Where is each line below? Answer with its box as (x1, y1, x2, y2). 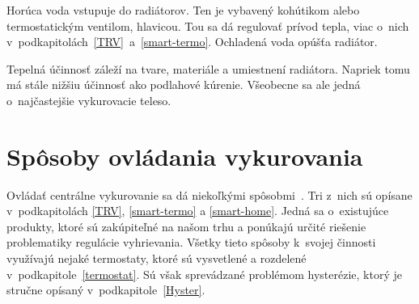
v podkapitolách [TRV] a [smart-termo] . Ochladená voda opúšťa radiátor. (6, 33, 378, 50)
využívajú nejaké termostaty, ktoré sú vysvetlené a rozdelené (6, 250, 307, 267)
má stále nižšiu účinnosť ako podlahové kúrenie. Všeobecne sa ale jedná (6, 76, 361, 93)
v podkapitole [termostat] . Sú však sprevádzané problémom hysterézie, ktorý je (6, 265, 402, 282)
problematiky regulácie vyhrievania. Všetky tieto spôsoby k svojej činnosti (6, 234, 376, 251)
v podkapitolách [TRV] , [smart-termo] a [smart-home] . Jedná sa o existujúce (6, 202, 389, 219)
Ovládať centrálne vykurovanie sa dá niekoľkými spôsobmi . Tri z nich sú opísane (6, 186, 413, 203)
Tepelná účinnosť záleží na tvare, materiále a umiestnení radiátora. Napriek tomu (6, 60, 410, 77)
